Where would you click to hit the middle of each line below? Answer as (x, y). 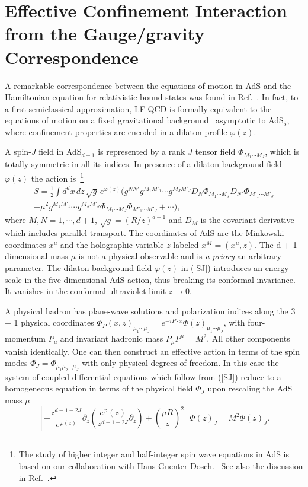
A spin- (18, 152)
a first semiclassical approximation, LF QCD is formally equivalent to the (138, 108)
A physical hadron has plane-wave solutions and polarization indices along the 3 (150, 311)
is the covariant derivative (247, 220)
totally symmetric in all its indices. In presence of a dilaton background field (143, 164)
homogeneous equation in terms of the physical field (99, 388)
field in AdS (60, 152)
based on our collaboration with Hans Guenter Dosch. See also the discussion (161, 465)
